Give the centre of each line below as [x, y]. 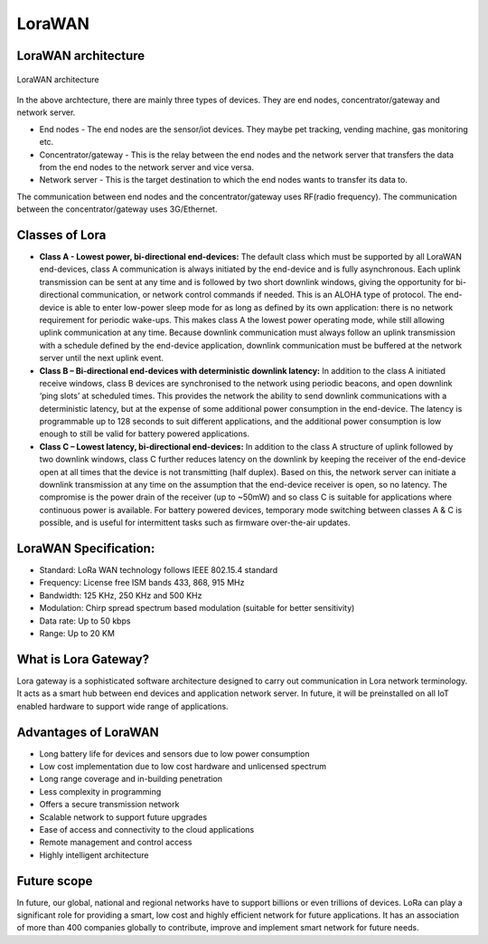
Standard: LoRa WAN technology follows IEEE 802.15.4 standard [159, 570]
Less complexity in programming [100, 791]
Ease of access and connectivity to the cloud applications [147, 829]
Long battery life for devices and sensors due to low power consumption [174, 753]
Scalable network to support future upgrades [123, 817]
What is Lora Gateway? [83, 659]
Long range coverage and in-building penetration [131, 779]
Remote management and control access [116, 843]
